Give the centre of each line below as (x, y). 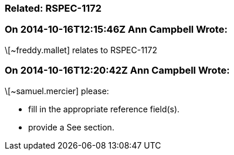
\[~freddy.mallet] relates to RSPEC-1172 (81, 50)
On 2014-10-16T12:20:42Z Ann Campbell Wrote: (117, 70)
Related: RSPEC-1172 (53, 8)
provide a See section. (71, 127)
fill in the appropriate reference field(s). (104, 109)
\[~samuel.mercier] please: (57, 91)
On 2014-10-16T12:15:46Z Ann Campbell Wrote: (116, 30)
